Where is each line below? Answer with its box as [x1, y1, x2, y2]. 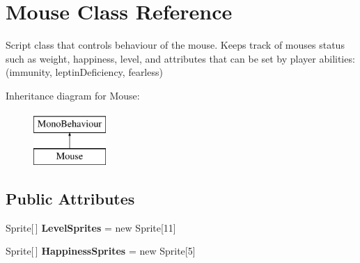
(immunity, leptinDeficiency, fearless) [6, 65, 163, 79]
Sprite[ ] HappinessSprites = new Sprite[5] [6, 244, 196, 258]
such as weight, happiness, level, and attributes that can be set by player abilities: [6, 51, 355, 65]
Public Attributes [6, 188, 135, 209]
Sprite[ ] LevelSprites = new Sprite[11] [6, 220, 176, 234]
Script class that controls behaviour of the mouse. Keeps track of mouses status [6, 38, 345, 52]
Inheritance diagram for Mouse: [6, 88, 140, 102]
